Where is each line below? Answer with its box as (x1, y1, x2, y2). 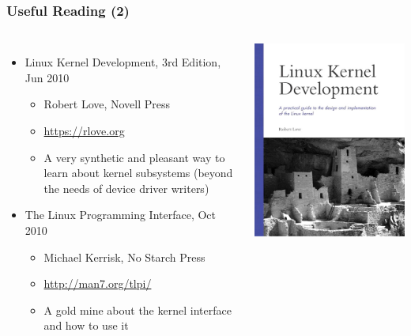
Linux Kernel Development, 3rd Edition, (25, 54, 221, 70)
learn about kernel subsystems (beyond (43, 164, 233, 181)
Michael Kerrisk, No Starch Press (43, 248, 205, 265)
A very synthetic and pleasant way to (43, 149, 225, 165)
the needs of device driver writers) (43, 179, 209, 196)
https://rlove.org (43, 123, 125, 138)
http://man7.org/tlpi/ (43, 275, 152, 292)
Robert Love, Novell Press (43, 96, 171, 112)
